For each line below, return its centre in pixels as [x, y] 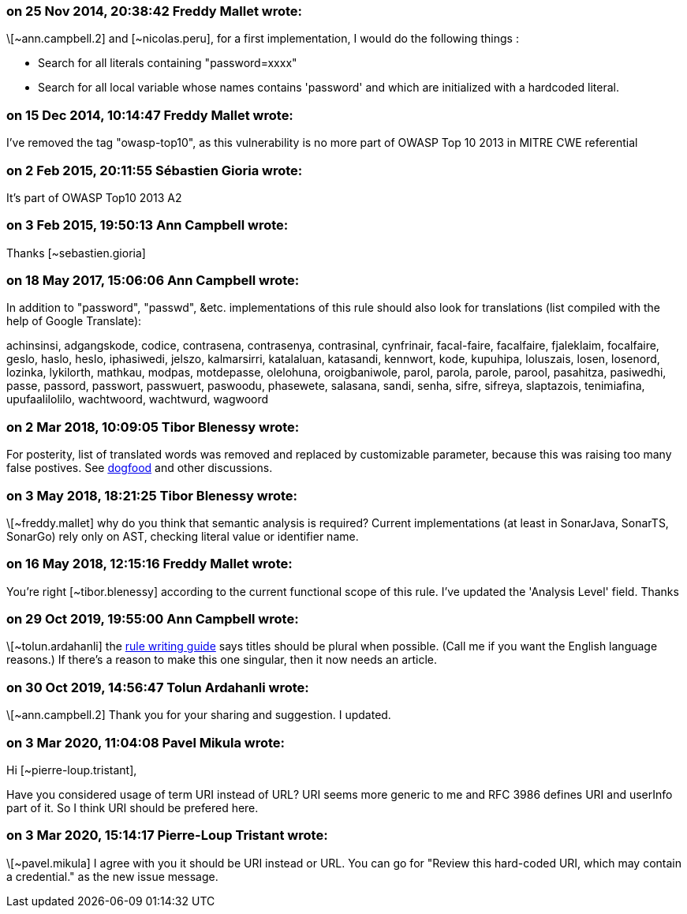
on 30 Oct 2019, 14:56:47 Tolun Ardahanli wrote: [158, 687]
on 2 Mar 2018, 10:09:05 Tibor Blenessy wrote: [153, 427]
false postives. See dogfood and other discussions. [140, 468]
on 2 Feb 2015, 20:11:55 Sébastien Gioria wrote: [155, 170]
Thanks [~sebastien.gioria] [76, 253]
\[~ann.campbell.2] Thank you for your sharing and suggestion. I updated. [199, 715]
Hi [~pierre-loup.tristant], [72, 770]
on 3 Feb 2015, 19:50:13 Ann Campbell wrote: [147, 225]
